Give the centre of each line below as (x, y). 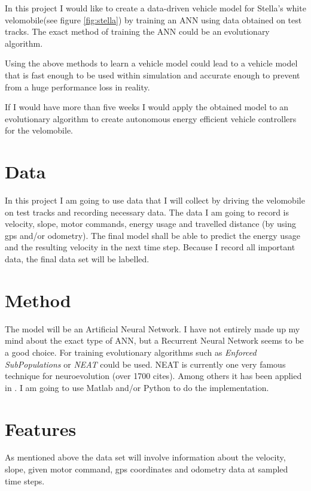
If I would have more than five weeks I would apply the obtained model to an (147, 107)
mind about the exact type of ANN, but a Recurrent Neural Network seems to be (154, 340)
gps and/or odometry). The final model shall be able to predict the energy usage (153, 235)
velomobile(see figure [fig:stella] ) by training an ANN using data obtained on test (153, 19)
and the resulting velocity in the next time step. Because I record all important (150, 247)
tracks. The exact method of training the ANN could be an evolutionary (137, 31)
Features (41, 428)
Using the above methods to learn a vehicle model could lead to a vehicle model (151, 63)
